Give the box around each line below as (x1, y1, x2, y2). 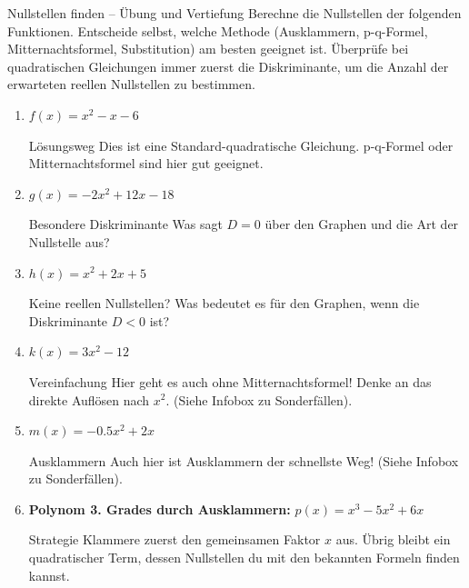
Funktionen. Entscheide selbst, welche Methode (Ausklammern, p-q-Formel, (7, 21, 428, 40)
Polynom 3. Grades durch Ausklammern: (28, 499, 291, 518)
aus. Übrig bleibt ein (335, 530, 451, 549)
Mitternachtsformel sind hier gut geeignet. (28, 154, 264, 173)
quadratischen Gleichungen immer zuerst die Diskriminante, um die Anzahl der (7, 56, 449, 75)
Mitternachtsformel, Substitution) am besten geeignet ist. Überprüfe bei (7, 39, 409, 58)
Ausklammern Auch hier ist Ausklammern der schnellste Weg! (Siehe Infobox (28, 451, 459, 470)
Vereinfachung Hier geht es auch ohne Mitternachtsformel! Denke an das (28, 372, 432, 391)
